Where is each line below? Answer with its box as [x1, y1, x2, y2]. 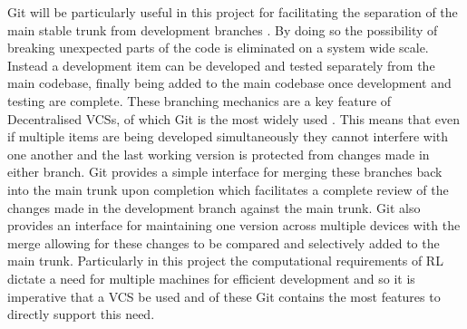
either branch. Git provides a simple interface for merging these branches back [7, 162, 443, 181]
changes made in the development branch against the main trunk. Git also [7, 198, 421, 217]
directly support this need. [7, 305, 155, 324]
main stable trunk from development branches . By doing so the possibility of [7, 20, 438, 39]
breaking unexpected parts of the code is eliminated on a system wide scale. [7, 38, 429, 57]
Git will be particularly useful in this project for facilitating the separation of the [7, 3, 458, 21]
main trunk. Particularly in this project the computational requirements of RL [7, 251, 443, 270]
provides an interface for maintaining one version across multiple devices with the [7, 216, 461, 235]
